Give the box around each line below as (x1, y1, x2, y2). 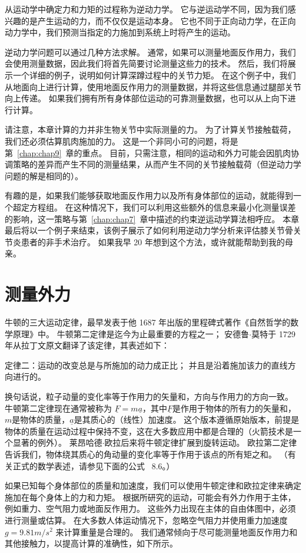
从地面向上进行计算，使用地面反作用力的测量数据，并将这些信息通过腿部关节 (5, 80, 301, 93)
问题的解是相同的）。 (5, 169, 83, 182)
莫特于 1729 (251, 327, 295, 340)
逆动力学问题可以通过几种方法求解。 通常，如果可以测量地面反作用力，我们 (5, 45, 296, 58)
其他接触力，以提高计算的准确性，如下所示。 (5, 537, 178, 549)
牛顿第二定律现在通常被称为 (5, 401, 112, 414)
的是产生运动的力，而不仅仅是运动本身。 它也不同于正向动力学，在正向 (21, 14, 296, 27)
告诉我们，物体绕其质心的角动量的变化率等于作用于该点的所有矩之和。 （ (5, 447, 288, 460)
